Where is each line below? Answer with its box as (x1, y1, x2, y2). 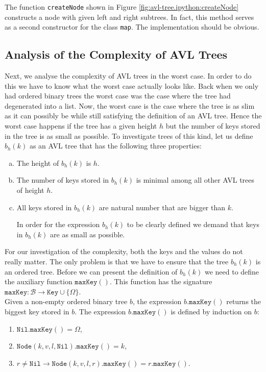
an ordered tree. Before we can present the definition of (5, 266, 178, 277)
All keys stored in (16, 202, 72, 212)
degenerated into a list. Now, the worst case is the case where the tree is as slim (5, 100, 255, 111)
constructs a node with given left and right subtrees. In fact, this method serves (5, 11, 254, 22)
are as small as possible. (50, 229, 125, 239)
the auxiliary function (5, 276, 72, 287)
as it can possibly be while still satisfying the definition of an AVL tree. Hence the (5, 110, 262, 121)
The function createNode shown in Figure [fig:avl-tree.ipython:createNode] (5, 2, 239, 12)
